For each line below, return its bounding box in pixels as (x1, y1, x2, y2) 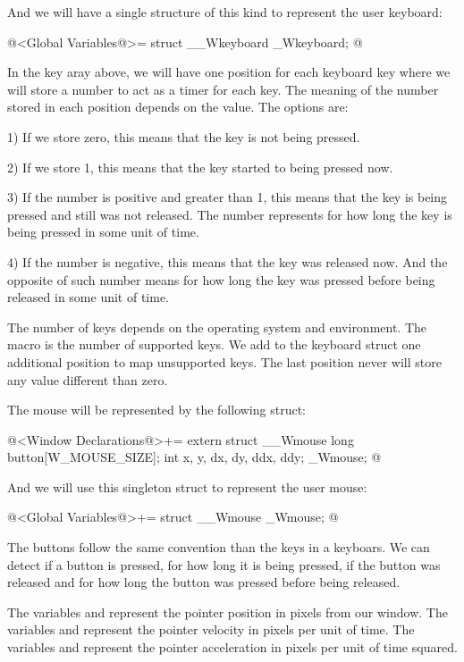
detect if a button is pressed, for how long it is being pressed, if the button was (7, 555, 441, 574)
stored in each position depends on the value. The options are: (7, 97, 349, 116)
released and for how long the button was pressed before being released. (7, 573, 401, 591)
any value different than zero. (7, 370, 168, 389)
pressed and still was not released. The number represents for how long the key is (7, 205, 452, 223)
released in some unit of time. (7, 288, 170, 306)
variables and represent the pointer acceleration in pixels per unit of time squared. (7, 638, 458, 657)
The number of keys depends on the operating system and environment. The (7, 317, 427, 336)
